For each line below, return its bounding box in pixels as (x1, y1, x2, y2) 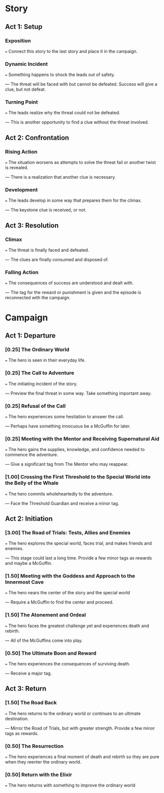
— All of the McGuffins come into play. (5, 637, 83, 643)
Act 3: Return (5, 685, 47, 693)
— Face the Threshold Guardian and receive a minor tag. (5, 500, 119, 506)
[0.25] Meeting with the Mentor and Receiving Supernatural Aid (5, 435, 160, 442)
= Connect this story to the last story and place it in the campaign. (5, 48, 138, 54)
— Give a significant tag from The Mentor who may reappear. (5, 461, 129, 467)
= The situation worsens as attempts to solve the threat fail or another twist (5, 159, 156, 165)
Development (5, 186, 38, 193)
